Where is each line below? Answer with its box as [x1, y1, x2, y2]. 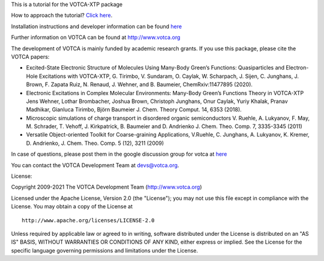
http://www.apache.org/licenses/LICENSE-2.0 [22, 217, 155, 224]
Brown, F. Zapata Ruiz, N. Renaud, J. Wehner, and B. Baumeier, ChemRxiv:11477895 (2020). [26, 81, 253, 88]
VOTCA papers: [11, 53, 50, 60]
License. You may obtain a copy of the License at [11, 203, 133, 210]
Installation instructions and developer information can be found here [11, 23, 182, 30]
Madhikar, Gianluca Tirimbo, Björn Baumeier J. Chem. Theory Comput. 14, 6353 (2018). [26, 106, 242, 113]
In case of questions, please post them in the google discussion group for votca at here [11, 150, 227, 158]
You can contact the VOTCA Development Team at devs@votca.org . [11, 162, 179, 169]
